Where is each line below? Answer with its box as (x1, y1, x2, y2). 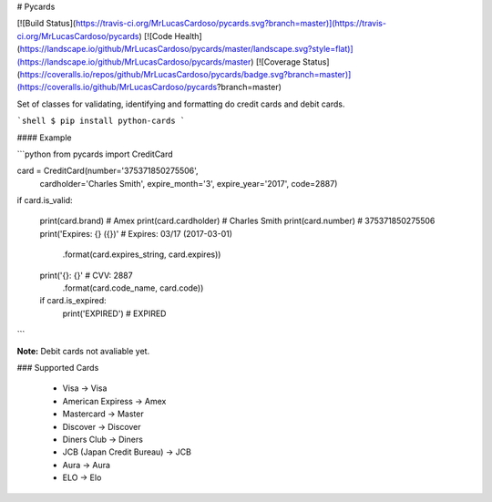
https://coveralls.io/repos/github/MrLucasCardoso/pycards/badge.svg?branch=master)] (19, 68, 352, 79)
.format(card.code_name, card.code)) (62, 282, 204, 293)
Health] (174, 30, 202, 41)
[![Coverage (255, 56, 301, 67)
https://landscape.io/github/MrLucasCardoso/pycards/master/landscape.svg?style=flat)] (19, 44, 354, 55)
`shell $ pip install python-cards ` (16, 116, 186, 127)
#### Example (16, 132, 72, 143)
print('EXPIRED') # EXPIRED (62, 308, 167, 319)
